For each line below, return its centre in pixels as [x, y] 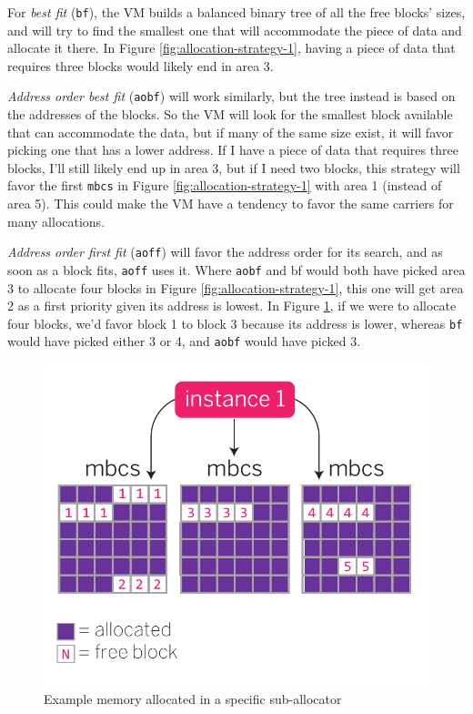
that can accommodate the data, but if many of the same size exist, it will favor [231, 132]
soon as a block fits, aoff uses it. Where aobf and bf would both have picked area [236, 269]
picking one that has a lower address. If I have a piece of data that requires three [233, 150]
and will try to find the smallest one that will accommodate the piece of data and [235, 30]
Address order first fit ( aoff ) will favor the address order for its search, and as [225, 252]
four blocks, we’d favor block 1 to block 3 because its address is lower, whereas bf [235, 323]
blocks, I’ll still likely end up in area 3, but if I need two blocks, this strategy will [234, 167]
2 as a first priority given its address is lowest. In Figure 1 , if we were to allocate [232, 306]
